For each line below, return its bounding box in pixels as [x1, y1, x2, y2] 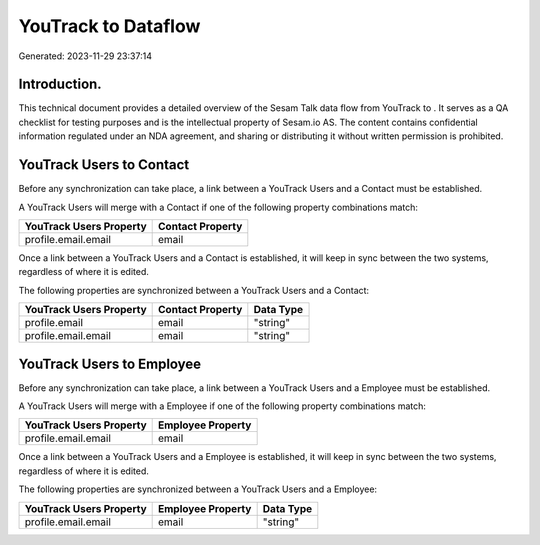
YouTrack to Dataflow [18, 15, 201, 37]
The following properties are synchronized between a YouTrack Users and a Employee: [18, 483, 378, 495]
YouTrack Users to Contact [18, 156, 190, 174]
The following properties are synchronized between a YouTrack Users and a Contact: [18, 284, 370, 296]
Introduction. [18, 76, 102, 93]
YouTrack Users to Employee [18, 355, 202, 372]
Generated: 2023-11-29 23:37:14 [18, 50, 152, 62]
